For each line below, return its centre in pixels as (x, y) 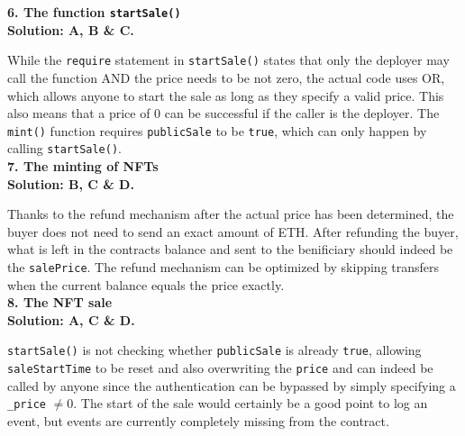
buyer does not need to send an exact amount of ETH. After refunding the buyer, (233, 231)
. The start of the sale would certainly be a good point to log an (251, 403)
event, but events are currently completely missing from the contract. (198, 420)
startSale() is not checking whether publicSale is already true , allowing (214, 350)
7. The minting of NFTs (83, 166)
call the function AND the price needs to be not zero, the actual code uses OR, (226, 77)
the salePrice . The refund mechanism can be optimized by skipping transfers (223, 266)
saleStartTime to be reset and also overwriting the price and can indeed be (220, 368)
